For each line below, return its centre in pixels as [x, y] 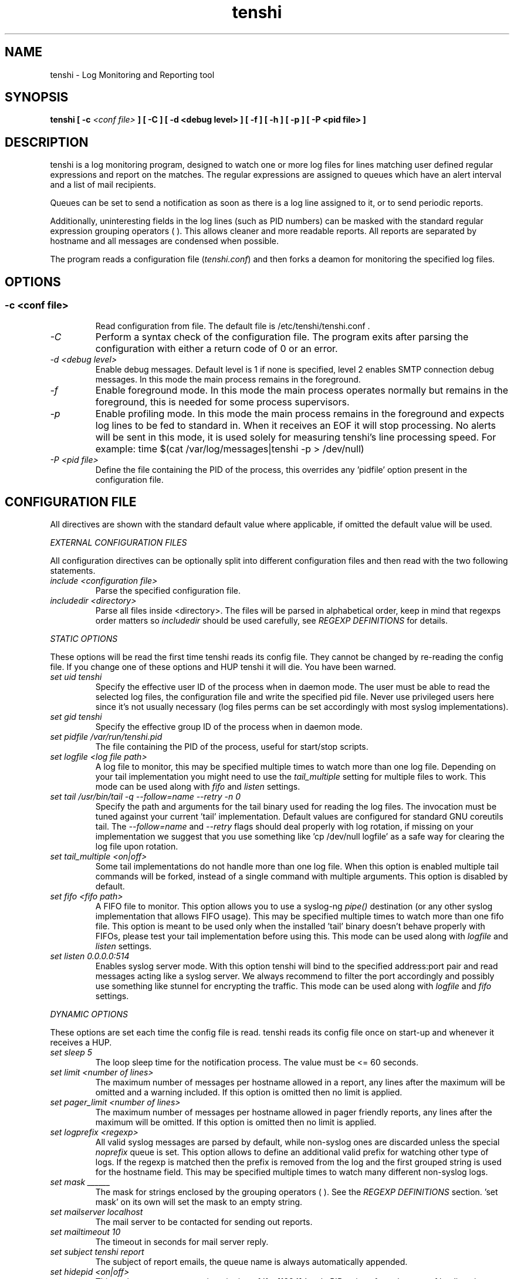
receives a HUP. [81, 1043]
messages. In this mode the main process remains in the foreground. [228, 379]
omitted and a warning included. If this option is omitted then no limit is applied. [249, 1092]
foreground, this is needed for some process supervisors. [222, 402]
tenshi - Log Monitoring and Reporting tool [132, 75]
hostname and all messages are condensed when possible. [165, 241]
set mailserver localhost [97, 1212]
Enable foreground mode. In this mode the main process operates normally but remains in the [302, 390]
